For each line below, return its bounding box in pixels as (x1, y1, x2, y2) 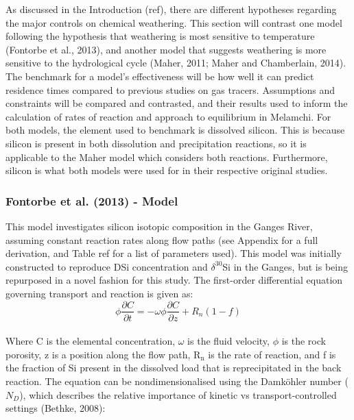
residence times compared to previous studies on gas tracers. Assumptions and (5, 82, 335, 97)
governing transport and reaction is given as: (5, 286, 193, 300)
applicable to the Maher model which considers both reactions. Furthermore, (5, 149, 328, 164)
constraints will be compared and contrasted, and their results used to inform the (5, 96, 348, 110)
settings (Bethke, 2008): (5, 401, 106, 415)
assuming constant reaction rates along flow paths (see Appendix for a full (5, 232, 318, 247)
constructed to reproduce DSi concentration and (5, 259, 208, 273)
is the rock (281, 334, 326, 348)
